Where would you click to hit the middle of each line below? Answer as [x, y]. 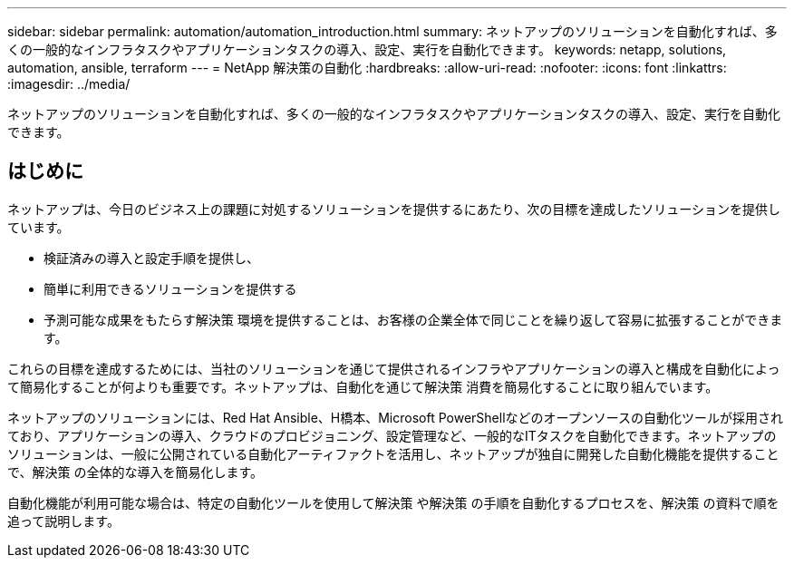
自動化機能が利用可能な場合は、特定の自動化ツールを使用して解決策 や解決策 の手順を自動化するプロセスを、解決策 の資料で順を [393, 502]
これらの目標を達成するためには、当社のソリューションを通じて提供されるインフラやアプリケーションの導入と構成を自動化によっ [394, 368]
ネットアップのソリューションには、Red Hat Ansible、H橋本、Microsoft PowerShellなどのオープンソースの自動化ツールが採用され [395, 417]
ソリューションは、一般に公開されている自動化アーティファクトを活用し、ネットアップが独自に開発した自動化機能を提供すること [393, 453]
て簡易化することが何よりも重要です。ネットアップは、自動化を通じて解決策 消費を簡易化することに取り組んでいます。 [363, 386]
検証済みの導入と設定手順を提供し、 [151, 258]
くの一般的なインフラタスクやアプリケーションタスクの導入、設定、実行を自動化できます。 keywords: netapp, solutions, [367, 49]
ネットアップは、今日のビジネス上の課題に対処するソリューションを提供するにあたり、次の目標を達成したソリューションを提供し [394, 209]
